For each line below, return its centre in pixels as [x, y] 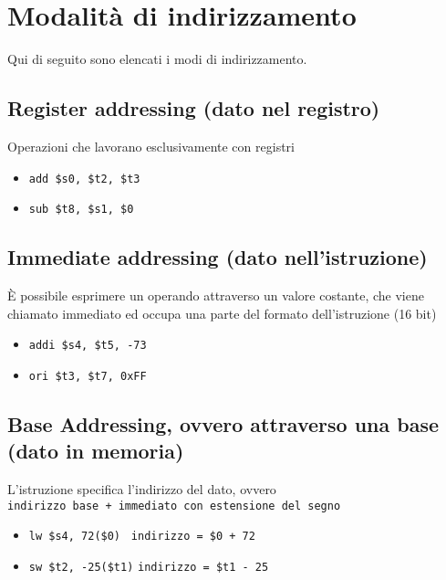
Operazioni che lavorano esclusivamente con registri [151, 146]
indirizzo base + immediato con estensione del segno [174, 506]
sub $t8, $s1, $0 [81, 210]
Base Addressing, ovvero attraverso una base [223, 423]
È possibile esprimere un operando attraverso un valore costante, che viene [216, 295]
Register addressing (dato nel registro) [194, 108]
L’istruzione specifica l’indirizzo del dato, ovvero [142, 489]
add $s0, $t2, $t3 [84, 179]
